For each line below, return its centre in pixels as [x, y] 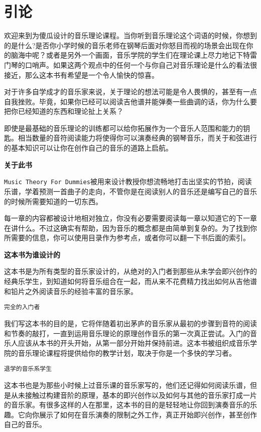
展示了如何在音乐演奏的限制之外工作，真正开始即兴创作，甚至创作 [148, 414]
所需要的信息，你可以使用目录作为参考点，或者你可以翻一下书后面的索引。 [127, 238]
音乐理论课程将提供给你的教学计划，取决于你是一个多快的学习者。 [127, 352]
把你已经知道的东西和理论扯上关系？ [64, 111]
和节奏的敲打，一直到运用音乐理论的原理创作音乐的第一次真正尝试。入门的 [127, 333]
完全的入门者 [22, 307]
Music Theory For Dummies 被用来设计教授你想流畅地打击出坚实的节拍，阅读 [128, 181]
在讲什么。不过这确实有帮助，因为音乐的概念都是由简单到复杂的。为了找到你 [130, 228]
